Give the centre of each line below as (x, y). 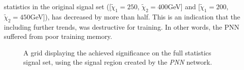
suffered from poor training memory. (58, 36)
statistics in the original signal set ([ (58, 6)
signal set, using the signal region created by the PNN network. (118, 62)
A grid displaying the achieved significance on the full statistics (117, 52)
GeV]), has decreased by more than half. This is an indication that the (135, 16)
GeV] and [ (184, 6)
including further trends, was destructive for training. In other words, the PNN (122, 26)
